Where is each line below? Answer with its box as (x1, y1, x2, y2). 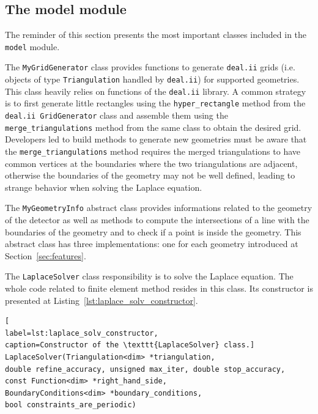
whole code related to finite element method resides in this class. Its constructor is (5, 282, 313, 295)
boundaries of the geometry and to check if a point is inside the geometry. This (5, 225, 301, 238)
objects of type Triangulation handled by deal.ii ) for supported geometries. (5, 73, 300, 86)
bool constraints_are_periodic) (5, 401, 136, 410)
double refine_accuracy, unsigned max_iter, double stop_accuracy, (5, 364, 286, 374)
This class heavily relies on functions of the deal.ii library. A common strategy (5, 84, 306, 97)
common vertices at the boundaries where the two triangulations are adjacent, (5, 157, 298, 169)
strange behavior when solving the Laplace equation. (5, 180, 202, 193)
